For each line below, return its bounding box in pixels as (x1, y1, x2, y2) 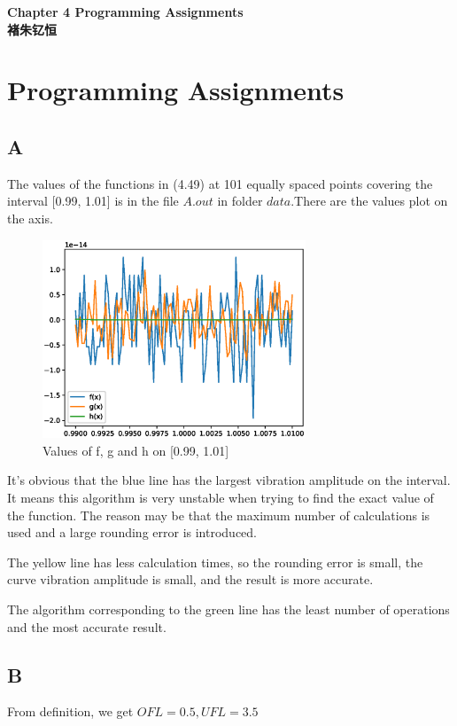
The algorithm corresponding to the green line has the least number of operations (7, 600, 450, 619)
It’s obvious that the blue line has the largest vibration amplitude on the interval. (7, 471, 451, 489)
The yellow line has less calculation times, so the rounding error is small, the (7, 552, 423, 571)
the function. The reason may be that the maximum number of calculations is (7, 505, 430, 524)
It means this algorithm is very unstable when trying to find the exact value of (7, 488, 434, 507)
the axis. (7, 208, 53, 227)
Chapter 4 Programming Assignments (7, 3, 244, 20)
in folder (217, 191, 263, 210)
